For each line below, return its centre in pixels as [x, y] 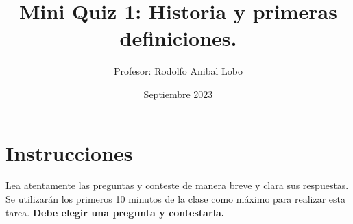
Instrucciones [69, 152]
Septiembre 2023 [178, 94]
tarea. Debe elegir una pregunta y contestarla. [115, 212]
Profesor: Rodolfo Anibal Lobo [178, 71]
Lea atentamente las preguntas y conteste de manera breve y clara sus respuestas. [177, 185]
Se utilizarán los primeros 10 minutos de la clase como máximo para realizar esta [176, 199]
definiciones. [178, 38]
